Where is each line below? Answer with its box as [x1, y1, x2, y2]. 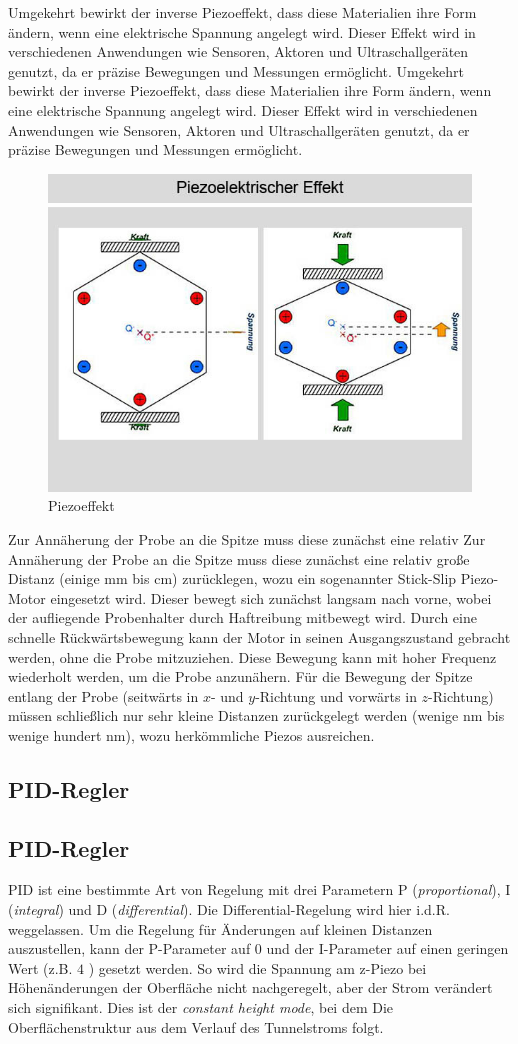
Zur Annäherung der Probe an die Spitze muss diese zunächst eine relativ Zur [8, 528, 486, 549]
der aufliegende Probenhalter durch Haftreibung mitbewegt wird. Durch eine [8, 607, 477, 628]
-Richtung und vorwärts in [255, 685, 417, 706]
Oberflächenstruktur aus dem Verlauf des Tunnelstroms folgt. [8, 1016, 384, 1037]
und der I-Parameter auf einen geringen [266, 938, 509, 959]
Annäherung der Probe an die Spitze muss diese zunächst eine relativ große [8, 548, 470, 569]
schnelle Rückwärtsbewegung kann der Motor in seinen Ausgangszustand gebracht [8, 626, 511, 647]
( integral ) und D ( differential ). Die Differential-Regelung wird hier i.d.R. [8, 899, 450, 920]
